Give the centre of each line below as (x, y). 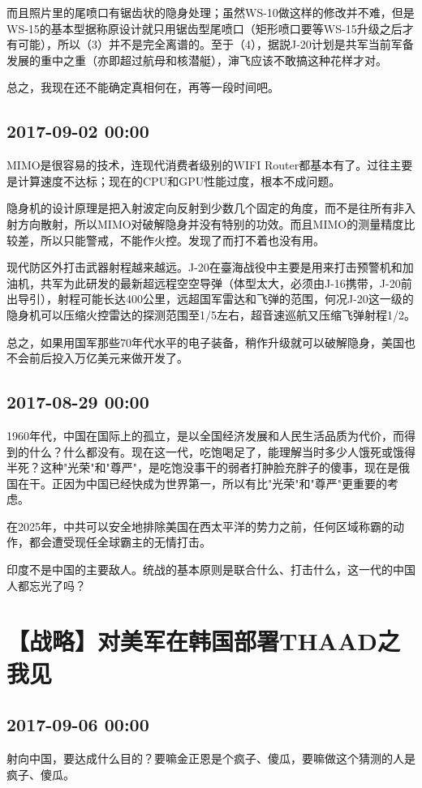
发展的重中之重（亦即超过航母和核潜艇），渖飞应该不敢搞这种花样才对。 (197, 60)
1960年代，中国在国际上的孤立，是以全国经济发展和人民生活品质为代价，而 (205, 435)
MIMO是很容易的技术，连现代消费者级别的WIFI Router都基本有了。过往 (198, 165)
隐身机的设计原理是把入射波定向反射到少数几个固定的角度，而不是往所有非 (205, 208)
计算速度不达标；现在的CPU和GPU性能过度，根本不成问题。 (179, 180)
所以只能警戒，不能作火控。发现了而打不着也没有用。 (182, 240)
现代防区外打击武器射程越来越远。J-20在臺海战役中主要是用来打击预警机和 (205, 267)
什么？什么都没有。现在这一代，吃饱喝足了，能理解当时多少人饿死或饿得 (222, 451)
